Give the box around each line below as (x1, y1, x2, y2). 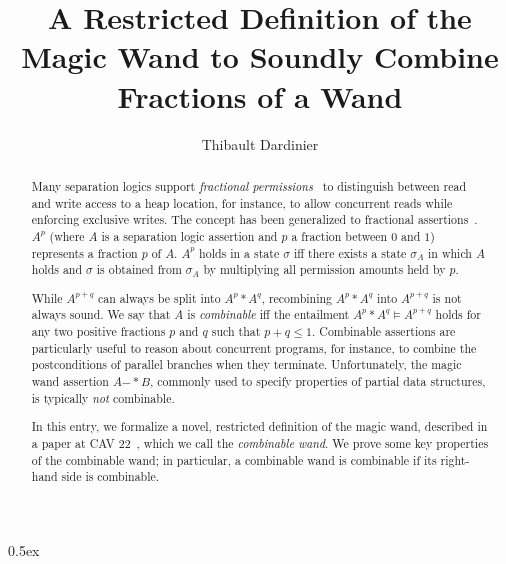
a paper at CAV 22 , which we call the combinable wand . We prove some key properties (31, 434, 489, 451)
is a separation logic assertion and (101, 227, 278, 244)
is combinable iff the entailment (187, 306, 350, 323)
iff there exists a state (293, 244, 407, 261)
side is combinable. (61, 468, 160, 485)
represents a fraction (31, 244, 138, 261)
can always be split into (97, 289, 221, 306)
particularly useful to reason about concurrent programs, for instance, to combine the (31, 339, 477, 356)
